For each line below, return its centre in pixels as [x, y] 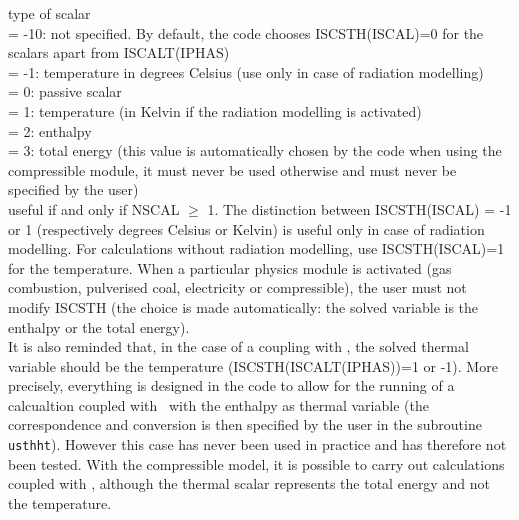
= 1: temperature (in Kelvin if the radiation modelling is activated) [215, 110]
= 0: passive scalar [65, 91]
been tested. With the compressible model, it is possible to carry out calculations [256, 463]
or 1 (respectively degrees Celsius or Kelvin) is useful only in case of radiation [246, 228]
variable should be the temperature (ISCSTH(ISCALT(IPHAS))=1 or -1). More [253, 365]
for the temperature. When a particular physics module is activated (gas [230, 267]
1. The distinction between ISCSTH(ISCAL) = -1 [359, 208]
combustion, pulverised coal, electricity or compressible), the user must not [237, 287]
